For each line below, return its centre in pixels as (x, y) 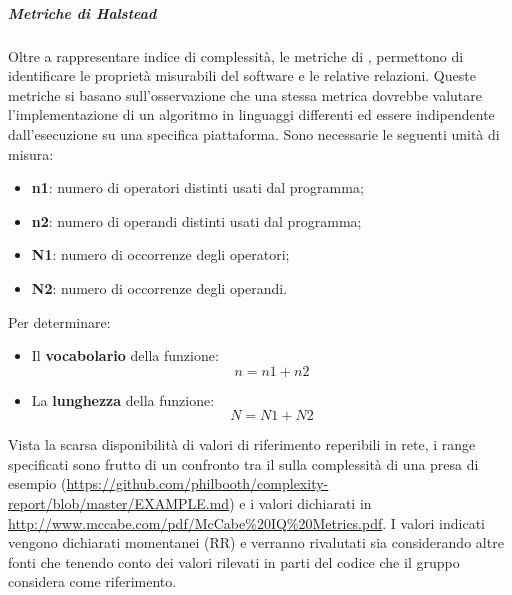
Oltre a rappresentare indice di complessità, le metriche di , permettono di (236, 55)
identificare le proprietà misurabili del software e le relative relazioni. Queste (242, 75)
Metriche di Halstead (82, 12)
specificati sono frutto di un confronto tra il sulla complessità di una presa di (243, 463)
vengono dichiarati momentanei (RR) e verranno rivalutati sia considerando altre (256, 542)
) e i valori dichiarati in (300, 503)
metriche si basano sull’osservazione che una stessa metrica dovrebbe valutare (245, 94)
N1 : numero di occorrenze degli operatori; (160, 254)
